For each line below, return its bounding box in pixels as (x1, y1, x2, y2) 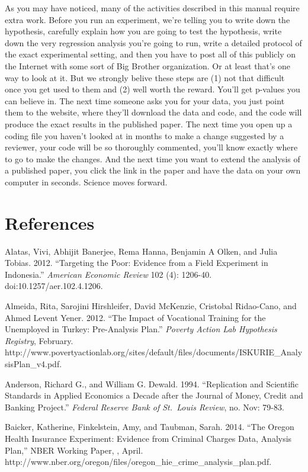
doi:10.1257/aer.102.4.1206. (5, 280, 103, 292)
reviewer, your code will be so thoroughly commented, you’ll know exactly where (5, 141, 298, 153)
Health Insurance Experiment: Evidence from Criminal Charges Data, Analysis (5, 432, 292, 444)
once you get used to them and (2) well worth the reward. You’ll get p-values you (5, 83, 300, 95)
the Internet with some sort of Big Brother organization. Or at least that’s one (5, 59, 290, 72)
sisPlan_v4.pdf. (5, 357, 62, 370)
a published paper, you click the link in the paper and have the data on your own (5, 164, 301, 176)
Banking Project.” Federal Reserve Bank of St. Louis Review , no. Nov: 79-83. (5, 400, 284, 413)
